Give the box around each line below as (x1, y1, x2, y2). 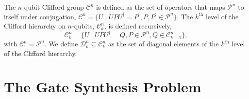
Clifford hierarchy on (4, 21, 66, 31)
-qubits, (71, 21, 95, 31)
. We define (44, 39, 78, 49)
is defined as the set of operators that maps (96, 2, 225, 12)
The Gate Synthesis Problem (4, 76, 201, 96)
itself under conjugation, (4, 11, 76, 21)
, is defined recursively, (104, 21, 172, 31)
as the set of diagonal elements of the (108, 39, 219, 49)
